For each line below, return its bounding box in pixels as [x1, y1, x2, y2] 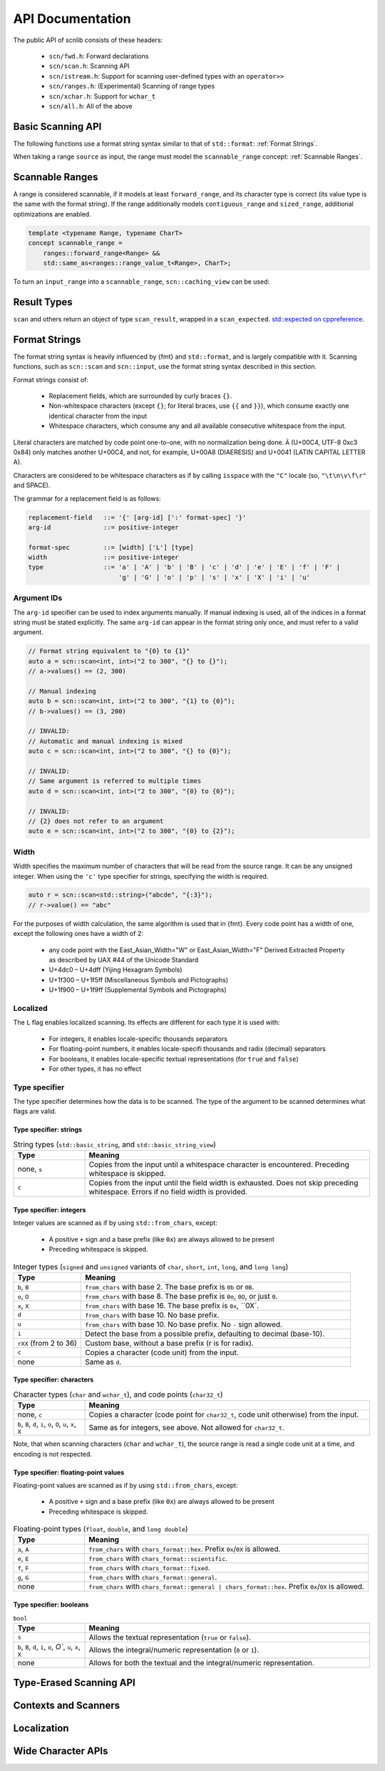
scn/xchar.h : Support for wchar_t [48, 91, 156, 100]
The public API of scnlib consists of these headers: [13, 36, 163, 44]
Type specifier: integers [13, 1205, 86, 1214]
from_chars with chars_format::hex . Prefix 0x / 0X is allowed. [88, 1544, 281, 1554]
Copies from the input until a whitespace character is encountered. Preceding [88, 1159, 349, 1169]
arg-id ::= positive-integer [28, 523, 179, 532]
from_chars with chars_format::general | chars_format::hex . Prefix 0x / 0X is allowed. [88, 1582, 365, 1592]
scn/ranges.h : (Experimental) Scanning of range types [48, 82, 215, 91]
